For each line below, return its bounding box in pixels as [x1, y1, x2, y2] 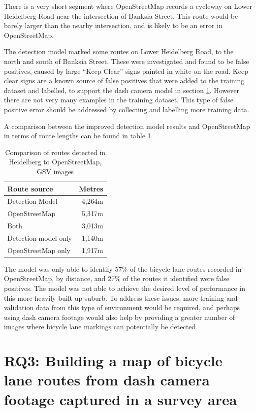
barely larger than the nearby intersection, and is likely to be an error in [4, 20, 223, 31]
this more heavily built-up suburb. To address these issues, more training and [4, 292, 238, 303]
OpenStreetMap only [7, 245, 71, 255]
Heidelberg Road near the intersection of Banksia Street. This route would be [4, 10, 238, 21]
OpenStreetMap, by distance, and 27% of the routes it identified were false [4, 273, 229, 284]
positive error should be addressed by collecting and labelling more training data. [4, 104, 249, 114]
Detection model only [7, 232, 72, 243]
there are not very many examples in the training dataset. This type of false [4, 95, 233, 105]
